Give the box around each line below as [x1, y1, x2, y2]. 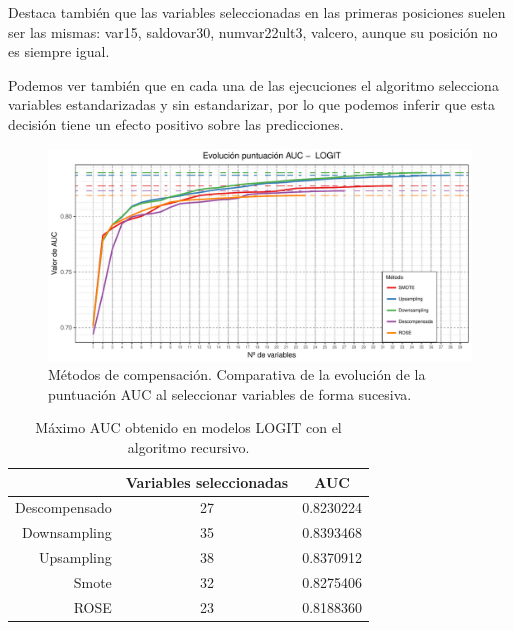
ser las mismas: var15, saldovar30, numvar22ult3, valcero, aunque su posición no [8, 21, 498, 42]
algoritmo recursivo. [127, 436, 250, 457]
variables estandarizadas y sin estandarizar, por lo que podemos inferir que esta [8, 94, 495, 115]
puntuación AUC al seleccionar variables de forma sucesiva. [48, 383, 412, 404]
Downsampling [22, 522, 112, 543]
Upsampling [38, 547, 112, 568]
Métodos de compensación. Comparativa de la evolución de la [48, 364, 426, 385]
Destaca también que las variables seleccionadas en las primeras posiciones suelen [8, 2, 506, 22]
